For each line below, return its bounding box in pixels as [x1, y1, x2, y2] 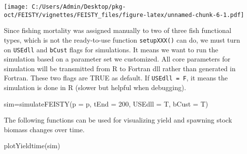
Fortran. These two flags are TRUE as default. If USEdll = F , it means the [4, 73, 228, 83]
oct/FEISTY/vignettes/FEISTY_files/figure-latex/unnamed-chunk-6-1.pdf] [4, 11, 244, 18]
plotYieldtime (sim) [4, 140, 60, 151]
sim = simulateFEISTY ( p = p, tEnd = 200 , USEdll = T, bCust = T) [4, 98, 208, 108]
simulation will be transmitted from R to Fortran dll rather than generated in [4, 63, 236, 73]
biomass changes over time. [4, 124, 85, 134]
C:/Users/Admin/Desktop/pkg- [32, 3, 126, 10]
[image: [4, 3, 29, 10]
